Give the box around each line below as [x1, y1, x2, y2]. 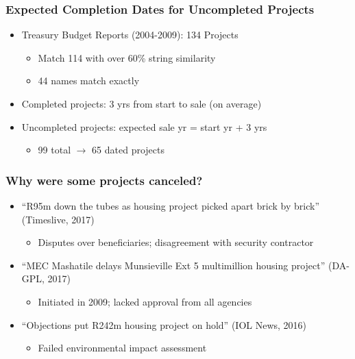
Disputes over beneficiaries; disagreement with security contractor [38, 235, 314, 249]
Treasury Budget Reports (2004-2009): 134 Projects [21, 27, 238, 42]
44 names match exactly [38, 73, 140, 88]
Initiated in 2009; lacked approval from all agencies [38, 294, 252, 308]
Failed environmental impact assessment [38, 341, 207, 355]
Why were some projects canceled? [5, 171, 203, 188]
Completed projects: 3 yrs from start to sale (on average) [21, 97, 262, 110]
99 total [38, 143, 71, 157]
